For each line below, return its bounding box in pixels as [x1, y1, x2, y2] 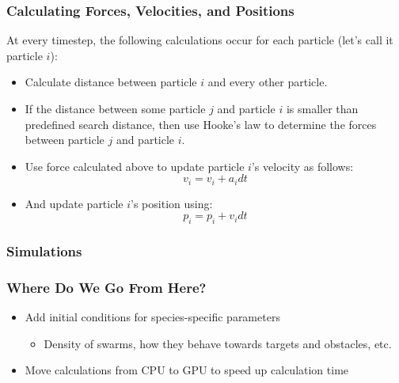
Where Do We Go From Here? [6, 277, 207, 297]
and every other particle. [207, 74, 328, 90]
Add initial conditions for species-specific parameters [25, 309, 280, 325]
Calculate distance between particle [25, 74, 197, 90]
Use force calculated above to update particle [25, 157, 245, 174]
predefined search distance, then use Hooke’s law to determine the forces [25, 116, 377, 132]
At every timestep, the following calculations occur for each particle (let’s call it [6, 32, 393, 48]
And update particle [25, 195, 123, 211]
